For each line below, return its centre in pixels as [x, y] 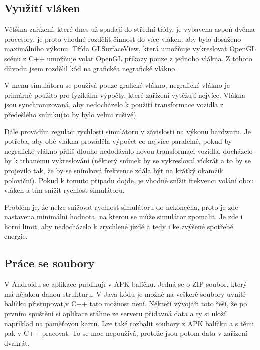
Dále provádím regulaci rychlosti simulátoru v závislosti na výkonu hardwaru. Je [128, 131]
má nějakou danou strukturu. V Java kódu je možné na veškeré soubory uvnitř [125, 294]
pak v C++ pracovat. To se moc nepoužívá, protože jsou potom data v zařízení [126, 333]
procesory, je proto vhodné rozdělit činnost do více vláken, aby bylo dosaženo [123, 38]
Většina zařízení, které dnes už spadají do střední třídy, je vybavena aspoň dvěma [130, 29]
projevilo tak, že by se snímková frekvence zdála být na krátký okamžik [114, 170]
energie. [16, 236]
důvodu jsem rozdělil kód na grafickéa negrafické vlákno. [91, 68]
